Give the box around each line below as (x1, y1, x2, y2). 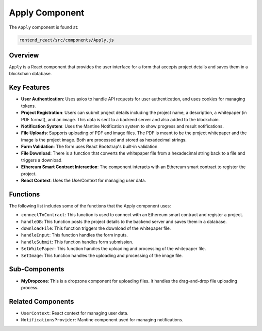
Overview (9, 51, 39, 59)
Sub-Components (9, 265, 65, 273)
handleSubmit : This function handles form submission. (21, 239, 133, 245)
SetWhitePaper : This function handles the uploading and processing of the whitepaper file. (21, 246, 206, 252)
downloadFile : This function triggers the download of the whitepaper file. (21, 225, 171, 231)
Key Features (9, 83, 50, 92)
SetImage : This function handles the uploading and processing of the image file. (21, 252, 183, 258)
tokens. (21, 103, 36, 109)
